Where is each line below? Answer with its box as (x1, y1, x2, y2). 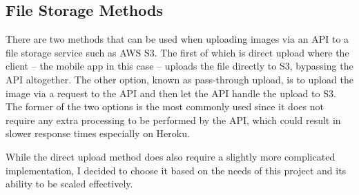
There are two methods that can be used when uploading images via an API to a (6, 32, 349, 46)
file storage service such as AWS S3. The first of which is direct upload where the (6, 45, 349, 59)
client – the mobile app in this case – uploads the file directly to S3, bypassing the (6, 59, 353, 73)
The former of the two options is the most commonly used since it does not (6, 99, 324, 114)
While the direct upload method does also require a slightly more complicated (6, 149, 336, 163)
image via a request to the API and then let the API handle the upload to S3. (6, 85, 336, 100)
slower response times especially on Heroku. (6, 126, 190, 141)
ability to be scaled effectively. (6, 176, 133, 191)
